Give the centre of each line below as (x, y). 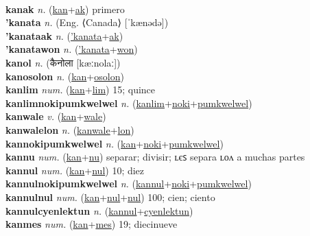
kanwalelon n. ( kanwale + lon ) (70, 129)
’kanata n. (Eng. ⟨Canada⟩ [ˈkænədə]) (87, 22)
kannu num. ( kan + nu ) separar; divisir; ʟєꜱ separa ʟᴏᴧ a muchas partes (155, 157)
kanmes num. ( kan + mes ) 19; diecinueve (92, 224)
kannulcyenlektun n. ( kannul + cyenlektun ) (99, 210)
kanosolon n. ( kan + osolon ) (65, 76)
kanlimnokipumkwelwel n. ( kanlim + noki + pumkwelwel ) (129, 103)
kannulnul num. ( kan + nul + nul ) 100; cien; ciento (110, 197)
